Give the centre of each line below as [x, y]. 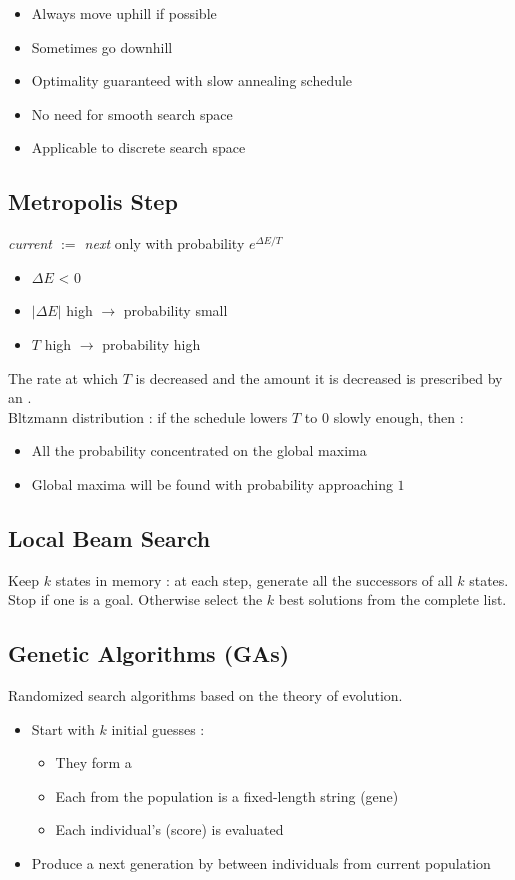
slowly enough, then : [398, 416]
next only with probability [164, 243]
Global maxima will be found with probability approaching [212, 483]
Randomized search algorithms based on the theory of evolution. [205, 695]
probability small [175, 310]
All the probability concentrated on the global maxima [199, 450]
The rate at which [63, 377]
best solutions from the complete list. [392, 599]
